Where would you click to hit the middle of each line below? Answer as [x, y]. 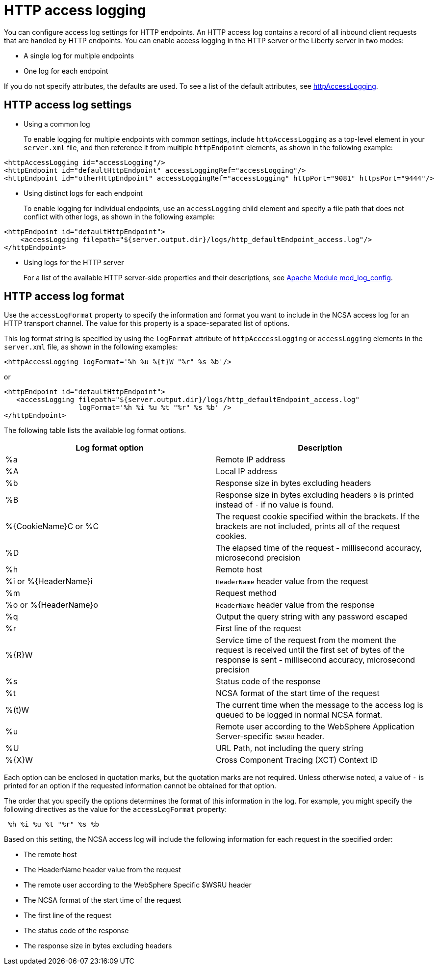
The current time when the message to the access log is [320, 705]
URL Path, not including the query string [290, 748]
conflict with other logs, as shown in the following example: [119, 216]
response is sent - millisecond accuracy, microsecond [316, 660]
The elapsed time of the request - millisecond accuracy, [319, 548]
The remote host [50, 855]
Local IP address [246, 471]
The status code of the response [76, 931]
